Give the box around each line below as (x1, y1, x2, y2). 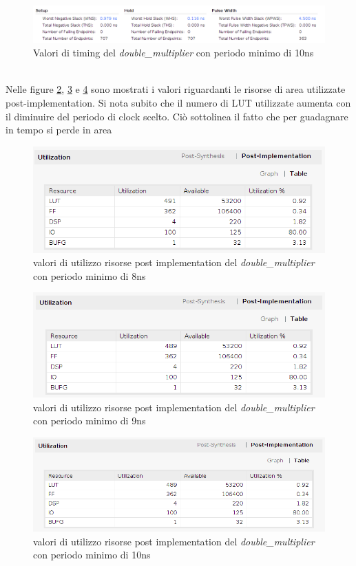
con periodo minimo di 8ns (33, 268, 146, 283)
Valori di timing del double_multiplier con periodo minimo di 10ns (33, 45, 314, 60)
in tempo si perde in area (6, 122, 112, 137)
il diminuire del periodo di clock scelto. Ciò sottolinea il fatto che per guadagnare (6, 109, 348, 123)
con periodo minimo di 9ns (33, 413, 146, 428)
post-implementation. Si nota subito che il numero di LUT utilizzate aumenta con (6, 96, 351, 110)
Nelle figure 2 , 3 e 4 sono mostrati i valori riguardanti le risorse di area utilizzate (6, 82, 346, 96)
